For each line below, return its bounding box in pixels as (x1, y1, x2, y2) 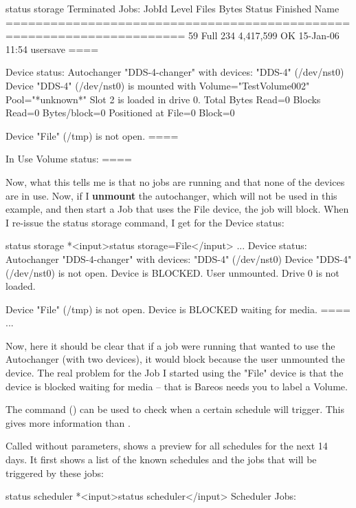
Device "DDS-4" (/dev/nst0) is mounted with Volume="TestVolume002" (5, 78, 310, 92)
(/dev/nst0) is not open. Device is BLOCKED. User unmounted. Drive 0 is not (5, 265, 340, 279)
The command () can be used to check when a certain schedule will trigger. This (5, 402, 345, 416)
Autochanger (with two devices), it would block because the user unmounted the (5, 352, 345, 366)
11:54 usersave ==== (5, 41, 99, 56)
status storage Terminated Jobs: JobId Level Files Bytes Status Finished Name (5, 1, 340, 15)
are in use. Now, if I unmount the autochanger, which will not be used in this (5, 188, 337, 202)
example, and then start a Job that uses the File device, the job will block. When (5, 202, 349, 216)
